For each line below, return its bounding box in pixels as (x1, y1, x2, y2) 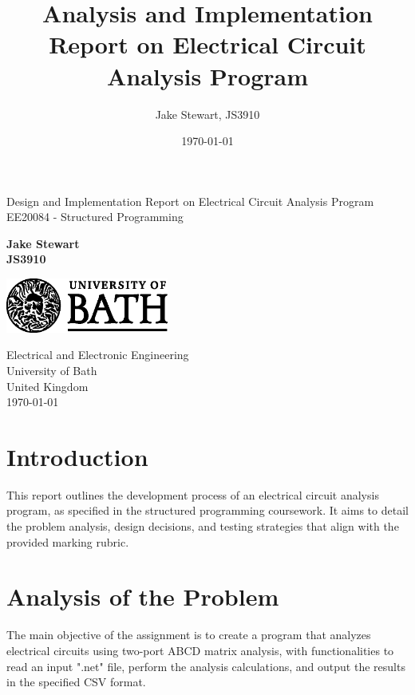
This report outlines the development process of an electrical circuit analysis (6, 486, 379, 503)
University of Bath (6, 361, 97, 378)
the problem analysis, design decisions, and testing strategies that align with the (6, 518, 399, 535)
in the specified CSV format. (6, 673, 146, 690)
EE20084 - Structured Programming (6, 208, 184, 225)
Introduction (6, 440, 148, 472)
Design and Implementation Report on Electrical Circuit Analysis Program (6, 192, 374, 209)
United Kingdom (6, 377, 89, 394)
